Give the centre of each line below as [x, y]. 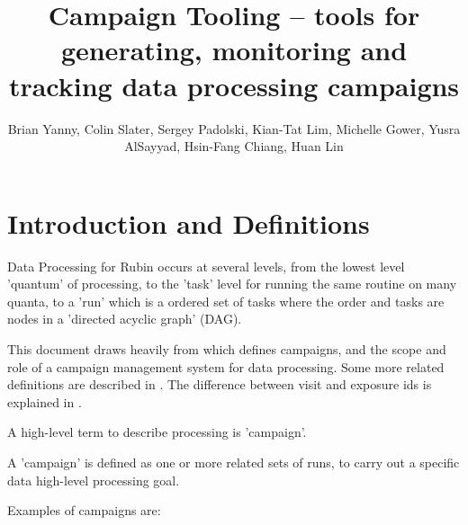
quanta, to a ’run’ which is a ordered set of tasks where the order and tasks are [226, 301]
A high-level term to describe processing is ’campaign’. [157, 432]
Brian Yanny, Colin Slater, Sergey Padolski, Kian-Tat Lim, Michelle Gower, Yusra [234, 128]
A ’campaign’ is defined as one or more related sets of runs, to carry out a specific [234, 462]
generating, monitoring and [234, 50]
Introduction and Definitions [189, 222]
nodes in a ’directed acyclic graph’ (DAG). [125, 319]
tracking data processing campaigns [234, 85]
